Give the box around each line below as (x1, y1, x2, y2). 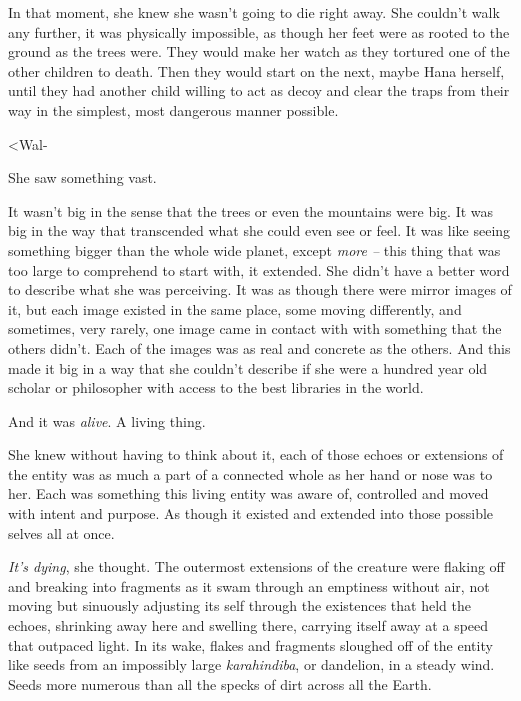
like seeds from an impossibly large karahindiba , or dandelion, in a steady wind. (8, 654, 495, 675)
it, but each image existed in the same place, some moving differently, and (8, 298, 462, 319)
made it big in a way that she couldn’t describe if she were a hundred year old (8, 357, 488, 378)
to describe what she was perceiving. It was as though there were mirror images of (8, 279, 512, 300)
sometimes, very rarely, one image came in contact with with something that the (8, 318, 502, 339)
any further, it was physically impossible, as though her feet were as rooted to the (8, 21, 510, 42)
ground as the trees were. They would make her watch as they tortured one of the (8, 41, 510, 62)
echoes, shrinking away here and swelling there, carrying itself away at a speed (8, 615, 489, 636)
